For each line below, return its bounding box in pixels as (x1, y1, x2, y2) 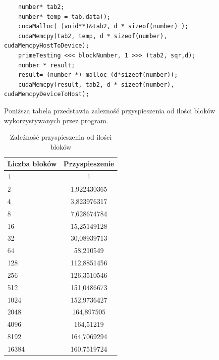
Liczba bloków (7, 158, 57, 169)
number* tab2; (18, 3, 64, 10)
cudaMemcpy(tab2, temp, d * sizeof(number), (18, 32, 167, 40)
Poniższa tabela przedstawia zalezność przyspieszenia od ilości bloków (4, 105, 216, 115)
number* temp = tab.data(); (18, 13, 110, 20)
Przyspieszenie (63, 158, 114, 169)
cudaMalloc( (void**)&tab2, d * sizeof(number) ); (18, 23, 189, 30)
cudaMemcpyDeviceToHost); (4, 91, 89, 98)
